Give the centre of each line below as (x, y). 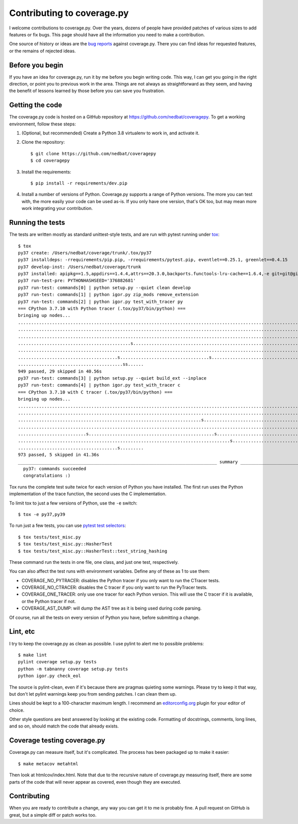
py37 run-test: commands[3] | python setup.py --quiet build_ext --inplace (112, 378)
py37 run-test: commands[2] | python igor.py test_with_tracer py (101, 302)
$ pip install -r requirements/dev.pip (79, 183)
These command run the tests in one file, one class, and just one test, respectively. (94, 562)
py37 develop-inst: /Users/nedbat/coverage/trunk (80, 267)
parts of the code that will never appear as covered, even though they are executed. (95, 782)
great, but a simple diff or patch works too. (53, 815)
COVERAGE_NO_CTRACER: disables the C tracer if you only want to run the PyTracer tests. (115, 588)
